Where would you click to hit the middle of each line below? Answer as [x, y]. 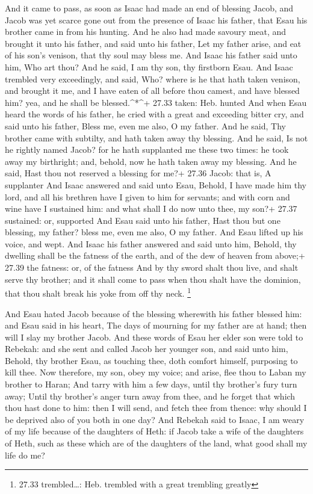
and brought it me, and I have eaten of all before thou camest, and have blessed [152, 91]
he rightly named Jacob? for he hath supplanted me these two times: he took [147, 150]
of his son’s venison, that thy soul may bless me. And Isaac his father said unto [151, 55]
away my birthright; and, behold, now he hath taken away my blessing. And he [151, 161]
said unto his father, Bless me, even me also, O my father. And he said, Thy [145, 125]
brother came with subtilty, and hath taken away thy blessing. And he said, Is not [156, 137]
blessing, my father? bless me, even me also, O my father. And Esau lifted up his [154, 232]
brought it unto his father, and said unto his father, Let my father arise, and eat [153, 43]
